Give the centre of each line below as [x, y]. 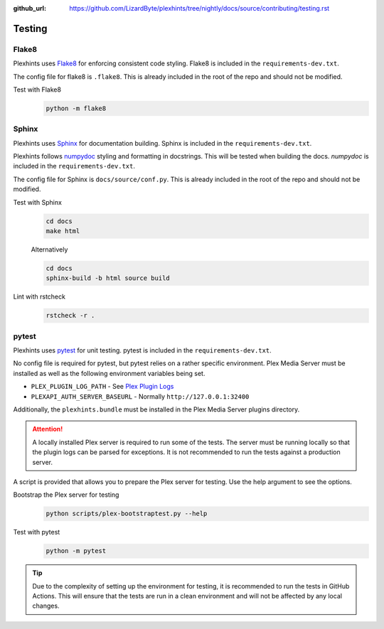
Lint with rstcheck [39, 297]
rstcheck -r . [70, 316]
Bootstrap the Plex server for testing [66, 495]
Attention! [48, 429]
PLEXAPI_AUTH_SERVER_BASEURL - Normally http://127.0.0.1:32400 [140, 396]
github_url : [30, 8]
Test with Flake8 [37, 90]
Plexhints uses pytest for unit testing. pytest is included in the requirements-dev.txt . [142, 350]
